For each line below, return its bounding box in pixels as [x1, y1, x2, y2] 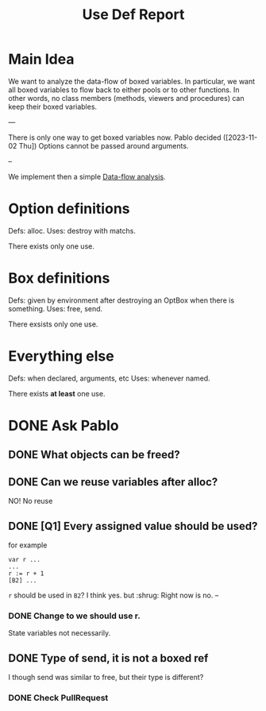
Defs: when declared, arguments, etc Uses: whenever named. [8, 373, 210, 383]
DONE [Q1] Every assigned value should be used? [8, 519, 258, 533]
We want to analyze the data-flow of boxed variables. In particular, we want [8, 76, 256, 86]
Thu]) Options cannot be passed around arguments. [18, 141, 189, 150]
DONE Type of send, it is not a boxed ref [8, 651, 209, 665]
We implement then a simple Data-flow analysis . [8, 172, 166, 181]
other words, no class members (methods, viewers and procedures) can [8, 93, 245, 102]
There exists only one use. [8, 241, 95, 251]
